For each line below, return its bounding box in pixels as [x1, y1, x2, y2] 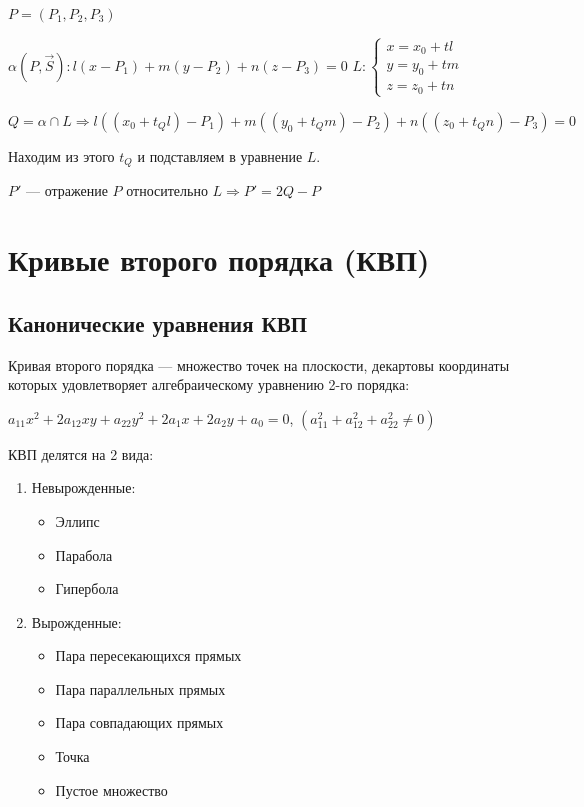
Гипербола [55, 578, 119, 599]
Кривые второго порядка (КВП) [8, 239, 430, 280]
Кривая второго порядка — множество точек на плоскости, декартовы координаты [8, 354, 510, 375]
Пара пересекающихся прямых [55, 645, 242, 666]
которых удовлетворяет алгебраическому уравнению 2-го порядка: [8, 374, 410, 395]
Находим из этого [8, 145, 115, 166]
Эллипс [55, 510, 100, 531]
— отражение [26, 180, 108, 201]
